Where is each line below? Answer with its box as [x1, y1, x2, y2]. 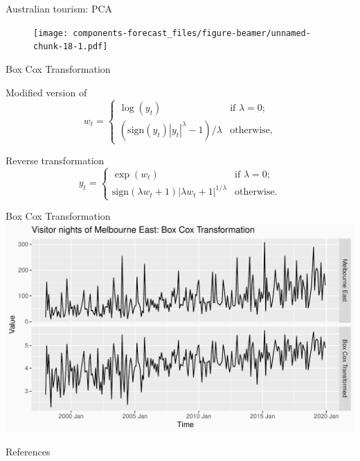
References [6, 444, 51, 459]
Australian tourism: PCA [6, 1, 113, 15]
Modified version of [6, 85, 87, 99]
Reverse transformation [6, 153, 105, 167]
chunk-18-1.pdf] [33, 42, 108, 52]
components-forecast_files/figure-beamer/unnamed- [73, 28, 311, 38]
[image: [33, 28, 69, 38]
